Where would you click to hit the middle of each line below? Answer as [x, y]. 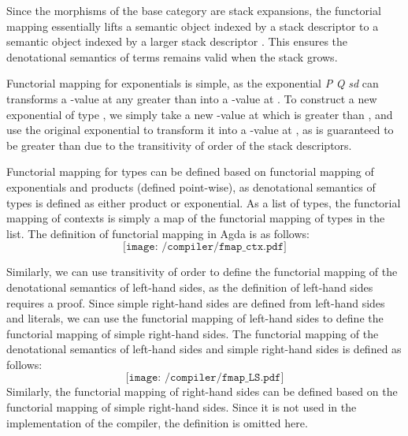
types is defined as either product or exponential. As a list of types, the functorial [204, 202]
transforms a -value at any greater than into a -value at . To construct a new [192, 98]
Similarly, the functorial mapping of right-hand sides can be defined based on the [202, 391]
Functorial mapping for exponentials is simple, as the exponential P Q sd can [193, 83]
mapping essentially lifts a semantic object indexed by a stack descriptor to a [193, 26]
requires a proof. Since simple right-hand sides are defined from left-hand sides [196, 302]
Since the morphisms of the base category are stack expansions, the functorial [194, 10]
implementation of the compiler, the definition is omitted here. [157, 422]
